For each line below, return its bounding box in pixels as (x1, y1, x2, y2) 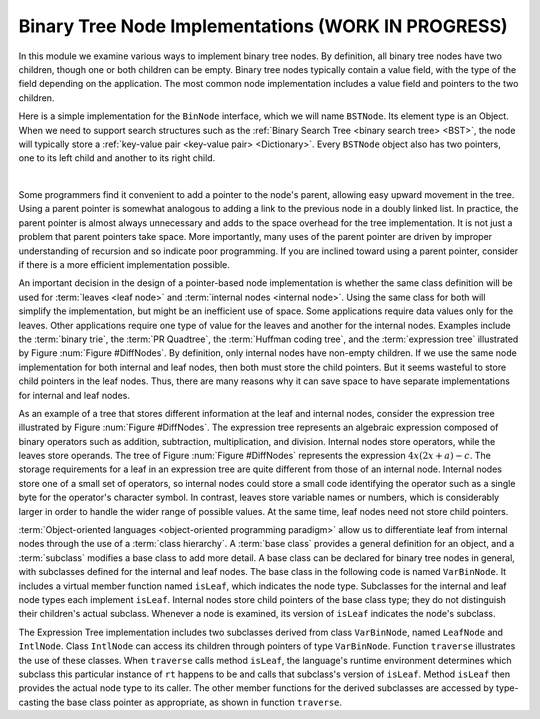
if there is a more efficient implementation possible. (18, 259, 230, 271)
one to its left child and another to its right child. (18, 152, 216, 164)
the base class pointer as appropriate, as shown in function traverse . (51, 696, 343, 708)
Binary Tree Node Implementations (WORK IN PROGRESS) (18, 15, 509, 37)
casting (18, 696, 50, 708)
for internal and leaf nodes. (18, 389, 130, 401)
